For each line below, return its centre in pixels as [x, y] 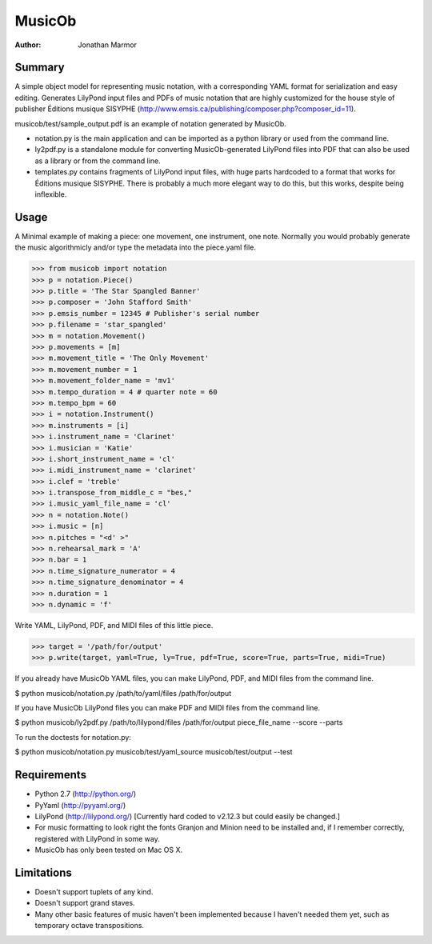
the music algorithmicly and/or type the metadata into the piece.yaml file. [135, 247]
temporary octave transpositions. [89, 926]
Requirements [51, 775]
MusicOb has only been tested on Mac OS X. [109, 850]
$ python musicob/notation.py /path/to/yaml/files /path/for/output [123, 693]
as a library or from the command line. [98, 161]
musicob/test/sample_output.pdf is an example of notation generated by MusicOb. [151, 123]
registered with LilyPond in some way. [97, 838]
